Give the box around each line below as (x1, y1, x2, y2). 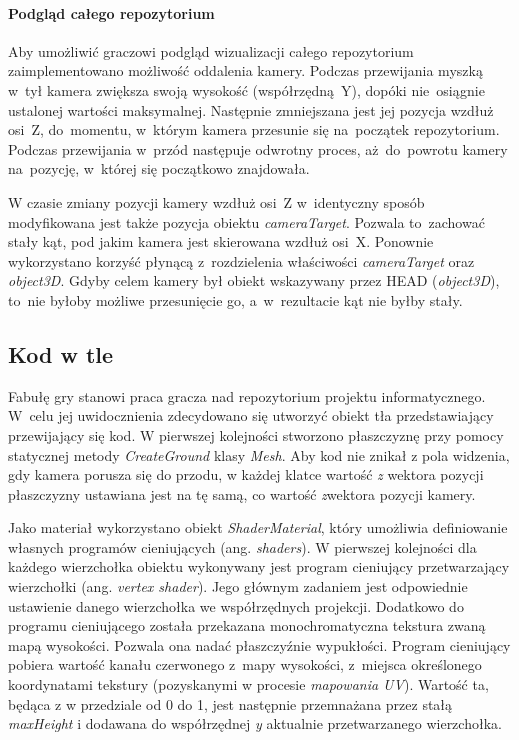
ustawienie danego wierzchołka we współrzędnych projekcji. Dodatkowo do (8, 595, 464, 616)
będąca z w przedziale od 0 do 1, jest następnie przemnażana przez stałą (8, 693, 453, 714)
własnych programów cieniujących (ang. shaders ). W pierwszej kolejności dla (8, 536, 477, 557)
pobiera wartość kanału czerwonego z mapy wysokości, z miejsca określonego (8, 654, 482, 675)
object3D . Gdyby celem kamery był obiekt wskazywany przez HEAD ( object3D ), (8, 270, 500, 291)
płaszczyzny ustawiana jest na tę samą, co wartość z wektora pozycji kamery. (8, 483, 476, 504)
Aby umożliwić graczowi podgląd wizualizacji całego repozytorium (8, 40, 414, 61)
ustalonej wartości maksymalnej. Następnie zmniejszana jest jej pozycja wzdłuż (8, 99, 494, 120)
